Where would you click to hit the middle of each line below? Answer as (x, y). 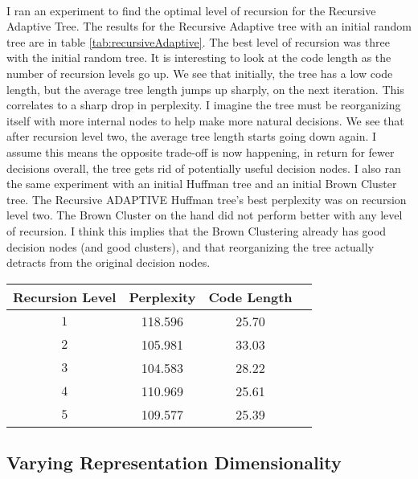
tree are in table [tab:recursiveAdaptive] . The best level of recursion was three (198, 41)
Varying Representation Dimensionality (174, 463)
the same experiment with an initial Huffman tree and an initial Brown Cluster (202, 184)
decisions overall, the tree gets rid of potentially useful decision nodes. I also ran (204, 168)
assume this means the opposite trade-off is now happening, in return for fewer (201, 151)
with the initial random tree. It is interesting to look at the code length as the (199, 57)
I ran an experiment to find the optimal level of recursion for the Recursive (191, 10)
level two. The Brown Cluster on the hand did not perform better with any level (205, 215)
